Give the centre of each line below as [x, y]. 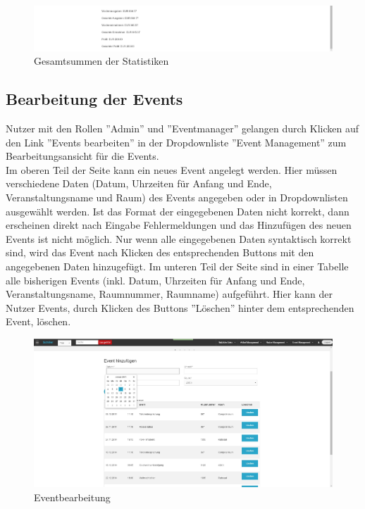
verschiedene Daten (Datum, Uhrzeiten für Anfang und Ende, [139, 183]
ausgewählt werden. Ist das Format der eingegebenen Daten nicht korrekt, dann [178, 211]
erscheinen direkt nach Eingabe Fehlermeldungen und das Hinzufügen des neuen [179, 225]
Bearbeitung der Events [94, 99]
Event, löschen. [38, 321]
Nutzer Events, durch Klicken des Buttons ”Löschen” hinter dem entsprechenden [180, 307]
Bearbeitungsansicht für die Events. [82, 156]
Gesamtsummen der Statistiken [101, 61]
